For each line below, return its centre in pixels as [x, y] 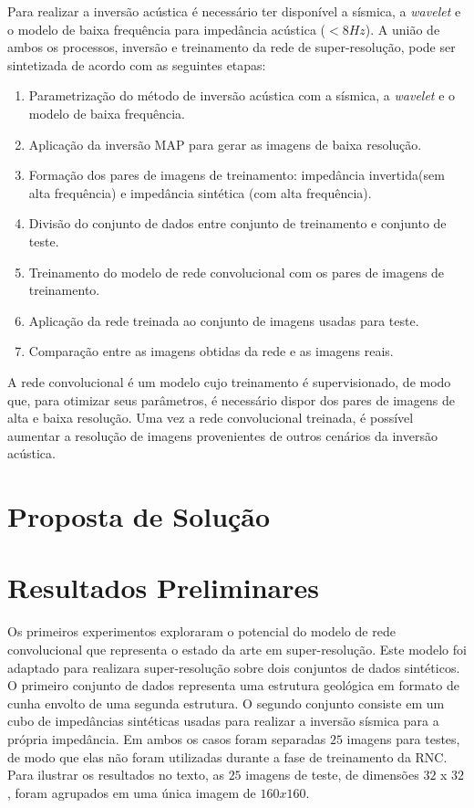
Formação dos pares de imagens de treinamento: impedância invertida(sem [237, 175]
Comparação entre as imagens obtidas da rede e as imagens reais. [211, 351]
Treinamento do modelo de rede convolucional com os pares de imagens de [237, 272]
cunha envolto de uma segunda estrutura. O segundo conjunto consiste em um [226, 703]
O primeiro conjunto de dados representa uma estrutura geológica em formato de [233, 685]
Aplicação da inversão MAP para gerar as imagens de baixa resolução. [225, 144]
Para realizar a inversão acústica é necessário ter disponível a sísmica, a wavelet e [234, 11]
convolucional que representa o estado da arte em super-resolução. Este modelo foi [237, 649]
